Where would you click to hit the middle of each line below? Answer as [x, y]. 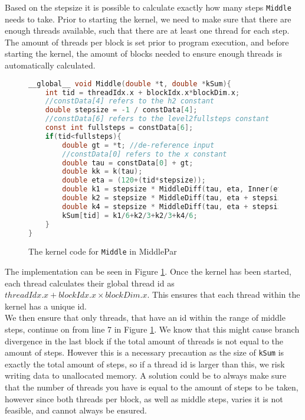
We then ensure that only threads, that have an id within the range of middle [145, 318]
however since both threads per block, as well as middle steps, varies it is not [144, 398]
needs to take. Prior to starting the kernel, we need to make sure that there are [148, 19]
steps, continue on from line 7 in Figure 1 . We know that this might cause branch [152, 329]
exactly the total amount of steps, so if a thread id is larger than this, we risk [145, 364]
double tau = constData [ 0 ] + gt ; [128, 163]
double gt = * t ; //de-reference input [138, 145]
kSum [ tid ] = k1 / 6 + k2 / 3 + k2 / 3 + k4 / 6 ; [130, 215]
